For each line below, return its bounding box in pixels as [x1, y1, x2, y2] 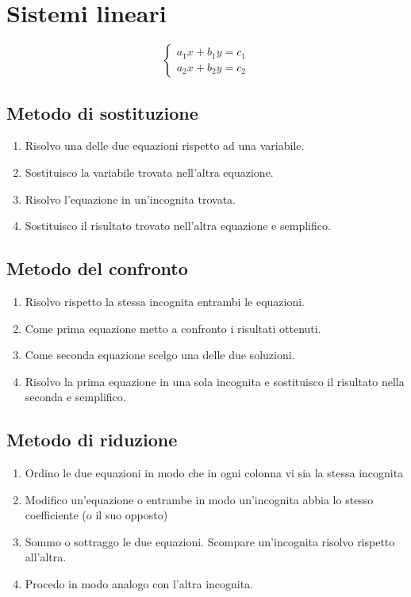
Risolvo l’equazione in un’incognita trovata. [25, 190, 236, 207]
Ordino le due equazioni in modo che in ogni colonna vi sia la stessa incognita [25, 465, 404, 481]
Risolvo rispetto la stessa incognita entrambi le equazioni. [25, 293, 305, 309]
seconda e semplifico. [25, 388, 126, 405]
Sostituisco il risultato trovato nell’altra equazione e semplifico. [25, 217, 331, 234]
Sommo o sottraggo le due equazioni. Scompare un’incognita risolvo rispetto [25, 533, 395, 549]
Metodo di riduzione [6, 427, 178, 452]
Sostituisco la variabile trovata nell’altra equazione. [25, 163, 274, 180]
